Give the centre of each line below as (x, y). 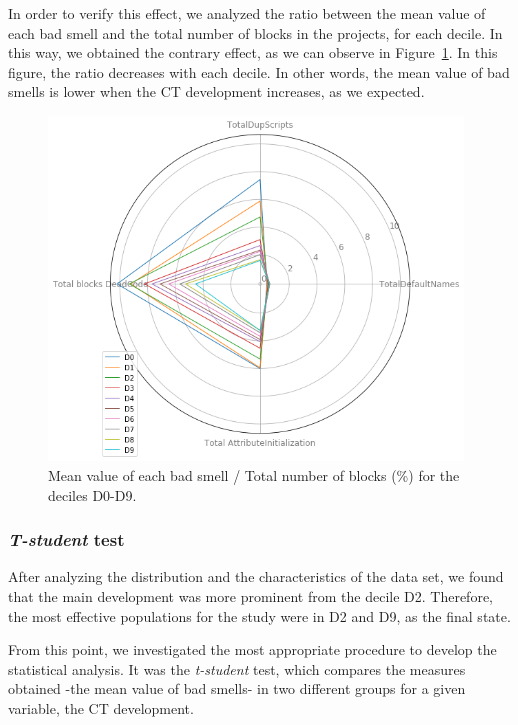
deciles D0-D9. (92, 494)
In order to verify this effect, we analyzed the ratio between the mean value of (247, 13)
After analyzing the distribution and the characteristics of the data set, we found (256, 576)
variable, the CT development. (101, 708)
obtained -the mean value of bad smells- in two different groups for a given (237, 688)
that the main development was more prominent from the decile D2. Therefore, (250, 596)
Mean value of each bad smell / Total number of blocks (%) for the (254, 475)
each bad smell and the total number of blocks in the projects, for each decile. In (255, 32)
